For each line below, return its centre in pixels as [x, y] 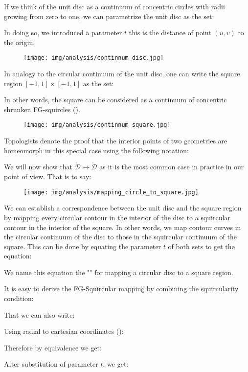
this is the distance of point [170, 33]
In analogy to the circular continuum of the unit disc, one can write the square [122, 74]
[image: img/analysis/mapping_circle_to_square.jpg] [111, 192]
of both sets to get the [201, 246]
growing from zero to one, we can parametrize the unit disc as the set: [109, 16]
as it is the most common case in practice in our [172, 167]
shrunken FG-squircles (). [42, 109]
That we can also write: [39, 314]
